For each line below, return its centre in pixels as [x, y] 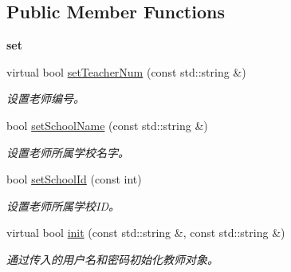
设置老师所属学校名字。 [68, 152]
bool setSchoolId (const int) [74, 179]
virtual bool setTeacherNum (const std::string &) [126, 71]
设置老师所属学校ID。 [63, 205]
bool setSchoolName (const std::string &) [107, 125]
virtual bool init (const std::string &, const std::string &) [146, 233]
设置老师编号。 [45, 99]
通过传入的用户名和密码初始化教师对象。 [112, 259]
